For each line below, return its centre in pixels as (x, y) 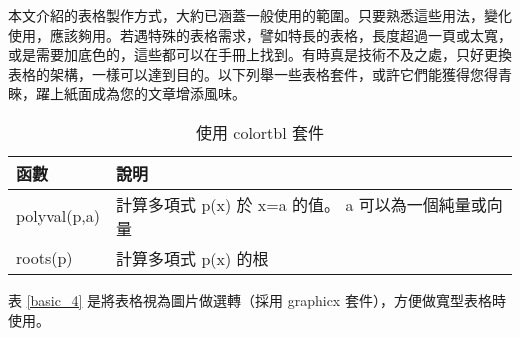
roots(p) (44, 258)
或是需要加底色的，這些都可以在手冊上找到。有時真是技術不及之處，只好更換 (260, 54)
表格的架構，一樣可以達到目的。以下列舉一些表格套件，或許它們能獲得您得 (253, 73)
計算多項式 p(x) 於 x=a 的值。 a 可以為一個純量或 (301, 204)
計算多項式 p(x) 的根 (192, 258)
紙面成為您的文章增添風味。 (154, 93)
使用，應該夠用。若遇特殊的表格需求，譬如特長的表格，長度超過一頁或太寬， (260, 34)
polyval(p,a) (58, 216)
